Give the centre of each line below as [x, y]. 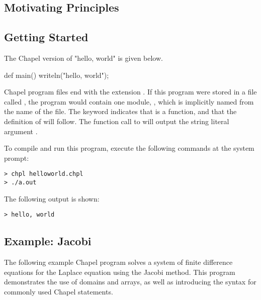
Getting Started [46, 37]
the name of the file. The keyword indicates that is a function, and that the [120, 111]
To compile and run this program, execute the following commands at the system [129, 148]
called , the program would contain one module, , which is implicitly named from [129, 101]
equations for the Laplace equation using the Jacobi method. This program [120, 272]
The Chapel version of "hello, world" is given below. [83, 58]
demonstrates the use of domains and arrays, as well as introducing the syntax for [130, 282]
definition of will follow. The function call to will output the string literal [117, 121]
